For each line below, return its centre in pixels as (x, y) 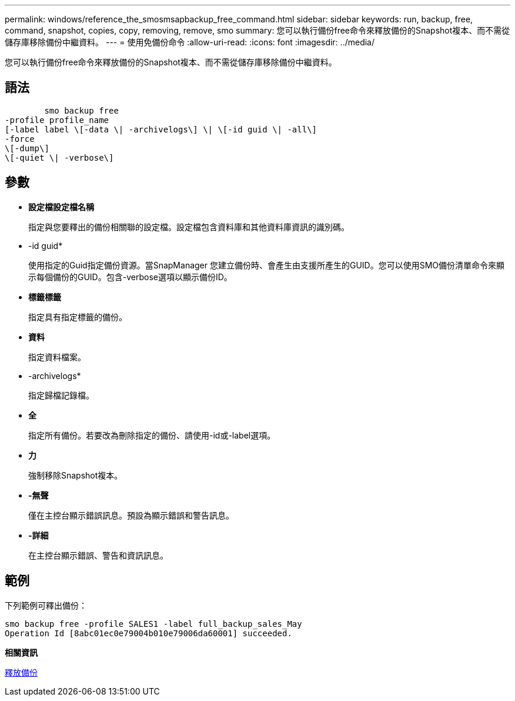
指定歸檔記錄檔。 (61, 395)
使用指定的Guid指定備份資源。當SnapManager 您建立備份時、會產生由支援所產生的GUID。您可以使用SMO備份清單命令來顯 (267, 265)
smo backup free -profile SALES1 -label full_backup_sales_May (153, 624)
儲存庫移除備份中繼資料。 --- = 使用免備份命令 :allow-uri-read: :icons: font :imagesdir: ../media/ (190, 42)
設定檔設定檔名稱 (61, 207)
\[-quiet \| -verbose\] (59, 157)
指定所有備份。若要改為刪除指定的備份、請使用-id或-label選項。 (152, 435)
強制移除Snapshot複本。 (76, 475)
